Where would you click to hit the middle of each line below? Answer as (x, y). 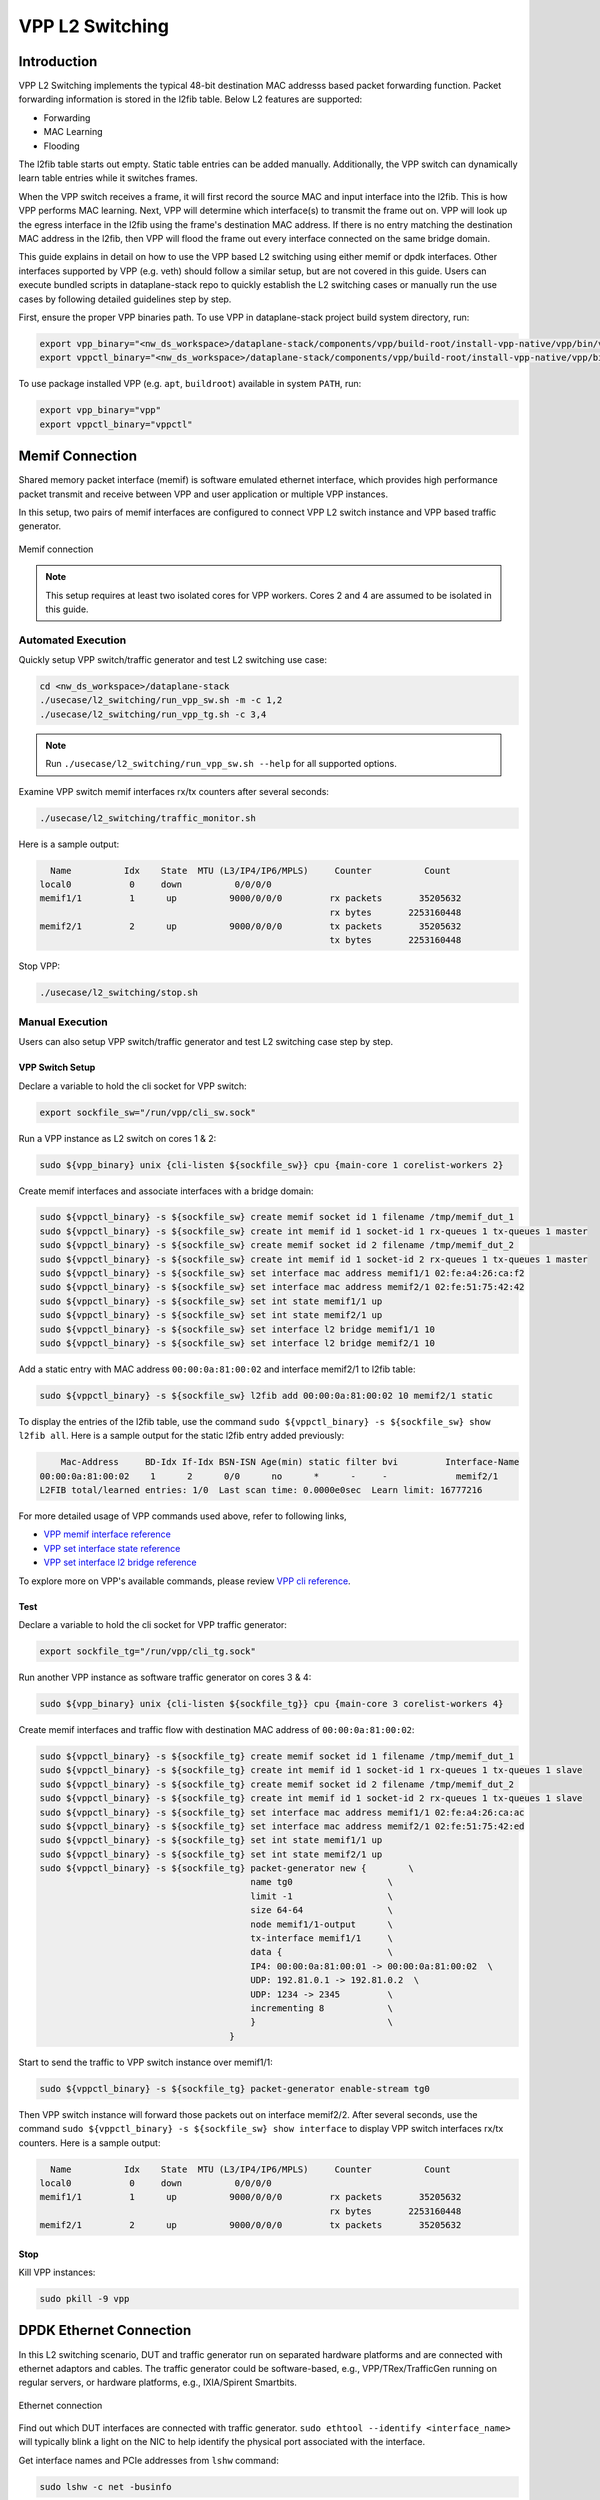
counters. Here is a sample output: (89, 2142)
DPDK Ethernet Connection (105, 2330)
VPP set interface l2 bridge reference (120, 1562)
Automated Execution (72, 640)
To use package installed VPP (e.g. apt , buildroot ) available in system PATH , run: (190, 384)
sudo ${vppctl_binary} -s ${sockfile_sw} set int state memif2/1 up (211, 1315)
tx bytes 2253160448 (395, 940)
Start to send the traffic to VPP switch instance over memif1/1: (146, 2062)
